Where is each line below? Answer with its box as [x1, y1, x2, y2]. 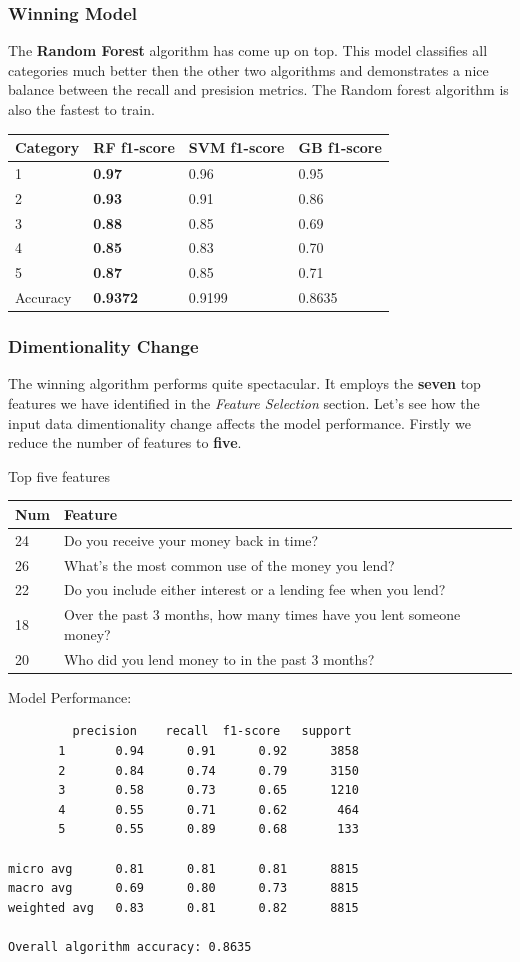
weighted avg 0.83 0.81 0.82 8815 [8, 900, 359, 915]
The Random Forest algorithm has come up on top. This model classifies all [8, 40, 488, 61]
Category [15, 137, 80, 158]
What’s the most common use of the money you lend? [63, 554, 395, 575]
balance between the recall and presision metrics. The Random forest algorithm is [8, 79, 509, 100]
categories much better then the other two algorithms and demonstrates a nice [8, 59, 489, 80]
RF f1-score [93, 137, 175, 158]
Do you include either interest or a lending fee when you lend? [63, 579, 446, 600]
